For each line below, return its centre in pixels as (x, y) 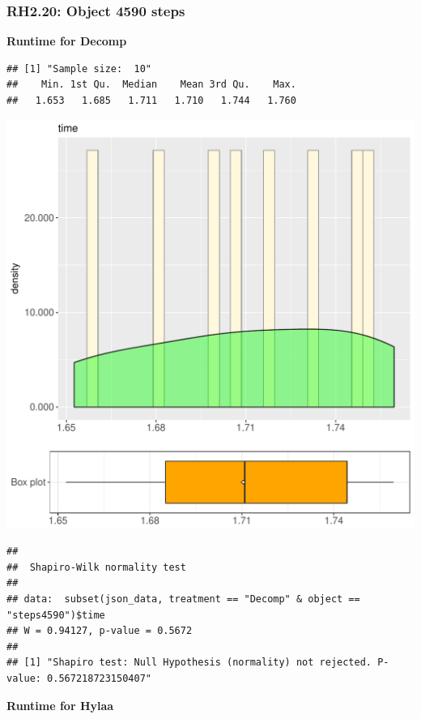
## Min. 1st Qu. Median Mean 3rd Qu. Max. (151, 85)
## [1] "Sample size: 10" (79, 68)
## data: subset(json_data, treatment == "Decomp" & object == (183, 599)
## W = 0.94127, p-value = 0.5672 (100, 631)
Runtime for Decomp (67, 41)
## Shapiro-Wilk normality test (96, 567)
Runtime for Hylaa (60, 705)
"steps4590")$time (56, 615)
